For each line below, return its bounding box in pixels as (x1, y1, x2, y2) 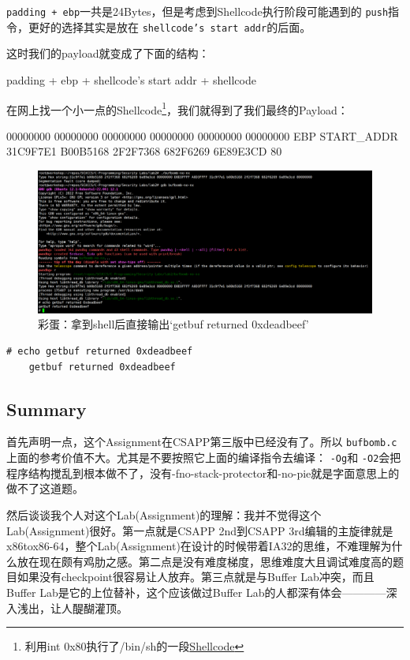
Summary (6, 396, 87, 421)
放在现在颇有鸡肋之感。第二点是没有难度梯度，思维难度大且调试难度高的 (17, 553, 393, 569)
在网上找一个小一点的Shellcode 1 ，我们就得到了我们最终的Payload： (6, 99, 348, 118)
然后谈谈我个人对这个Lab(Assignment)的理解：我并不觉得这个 (6, 506, 322, 523)
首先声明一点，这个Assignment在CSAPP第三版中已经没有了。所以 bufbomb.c (6, 433, 397, 450)
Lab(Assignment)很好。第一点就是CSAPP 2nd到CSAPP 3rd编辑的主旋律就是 (6, 522, 393, 538)
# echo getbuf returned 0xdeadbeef (6, 346, 193, 358)
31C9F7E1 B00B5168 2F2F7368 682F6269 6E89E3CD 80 (6, 143, 282, 159)
